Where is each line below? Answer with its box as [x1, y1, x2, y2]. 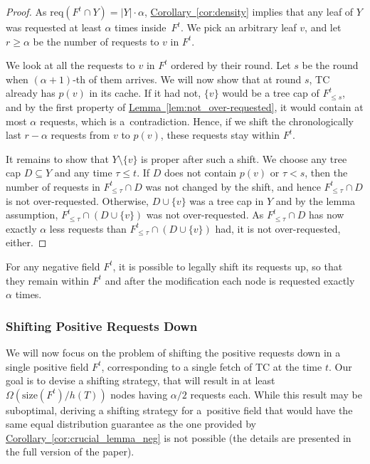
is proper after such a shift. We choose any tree [141, 151, 347, 166]
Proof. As [6, 4, 47, 19]
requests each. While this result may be [190, 386, 362, 401]
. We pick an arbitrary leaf [180, 20, 297, 34]
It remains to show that [6, 151, 109, 166]
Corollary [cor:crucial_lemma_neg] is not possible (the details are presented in [6, 430, 351, 445]
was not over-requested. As [146, 207, 264, 222]
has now [308, 207, 344, 222]
